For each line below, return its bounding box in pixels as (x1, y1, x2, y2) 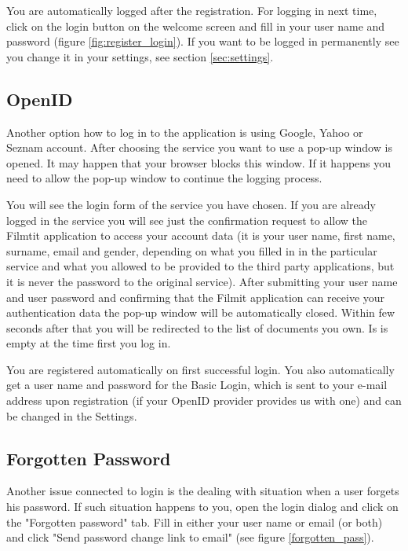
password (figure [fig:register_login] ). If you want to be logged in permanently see (6, 33, 399, 50)
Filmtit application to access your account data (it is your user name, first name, (6, 227, 395, 244)
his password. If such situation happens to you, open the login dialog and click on (6, 498, 399, 515)
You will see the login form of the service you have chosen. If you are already (6, 196, 376, 212)
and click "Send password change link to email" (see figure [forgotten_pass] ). (6, 529, 374, 545)
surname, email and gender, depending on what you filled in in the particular (6, 242, 377, 259)
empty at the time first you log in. (6, 335, 171, 351)
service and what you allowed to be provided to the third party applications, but (6, 258, 395, 274)
